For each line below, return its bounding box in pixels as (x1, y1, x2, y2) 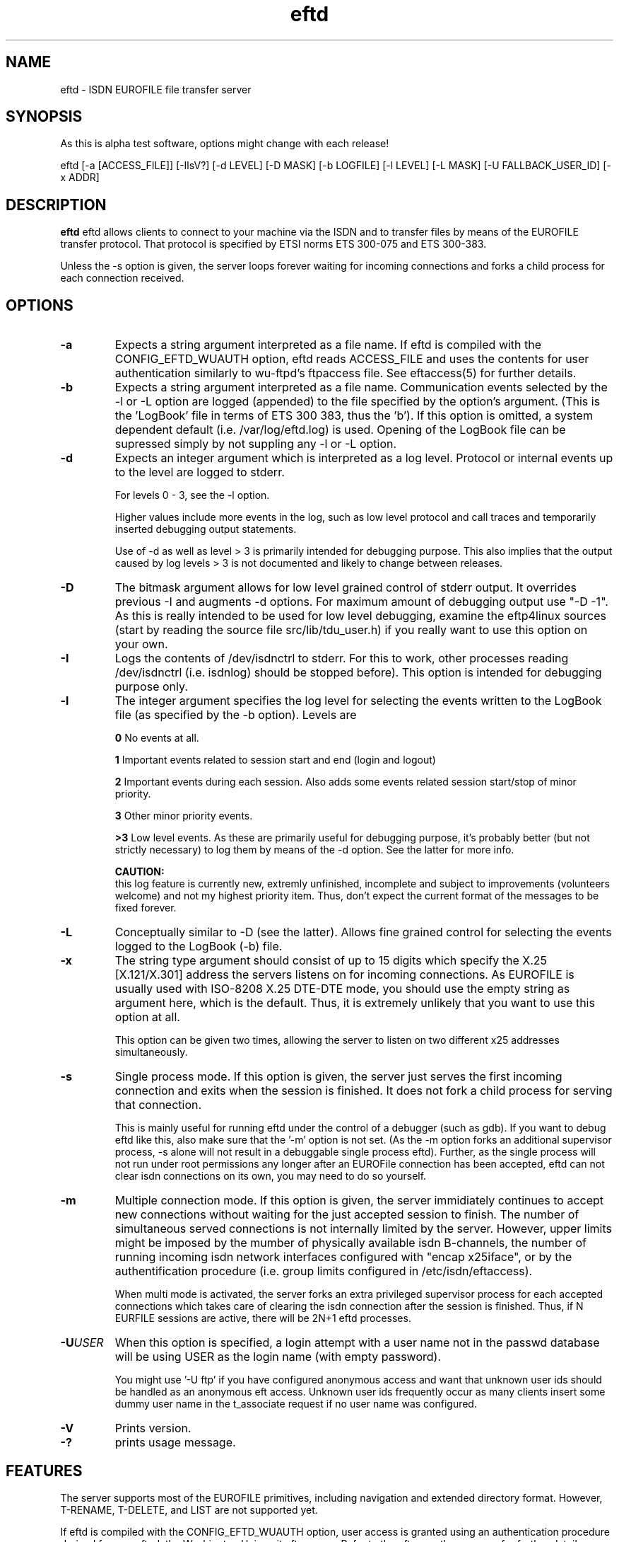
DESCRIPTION (6, 195, 107, 214)
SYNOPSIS (6, 108, 83, 126)
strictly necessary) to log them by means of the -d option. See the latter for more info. (114, 844, 514, 856)
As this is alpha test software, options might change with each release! (60, 137, 389, 150)
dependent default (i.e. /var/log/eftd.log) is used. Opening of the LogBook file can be (114, 422, 566, 437)
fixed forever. (114, 902, 177, 914)
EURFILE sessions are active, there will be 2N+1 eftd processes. (114, 1312, 411, 1325)
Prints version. (114, 1421, 191, 1436)
